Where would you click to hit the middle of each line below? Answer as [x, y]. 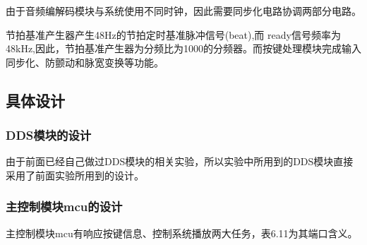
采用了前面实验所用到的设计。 [75, 175]
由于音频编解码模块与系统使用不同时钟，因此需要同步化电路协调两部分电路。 [183, 11]
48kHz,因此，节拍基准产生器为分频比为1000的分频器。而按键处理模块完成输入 [183, 48]
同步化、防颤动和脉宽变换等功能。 [85, 62]
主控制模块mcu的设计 [64, 207]
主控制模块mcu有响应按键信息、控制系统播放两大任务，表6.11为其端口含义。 [182, 233]
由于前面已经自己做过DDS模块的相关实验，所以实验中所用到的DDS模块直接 [180, 161]
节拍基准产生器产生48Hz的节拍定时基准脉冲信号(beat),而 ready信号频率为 [173, 34]
